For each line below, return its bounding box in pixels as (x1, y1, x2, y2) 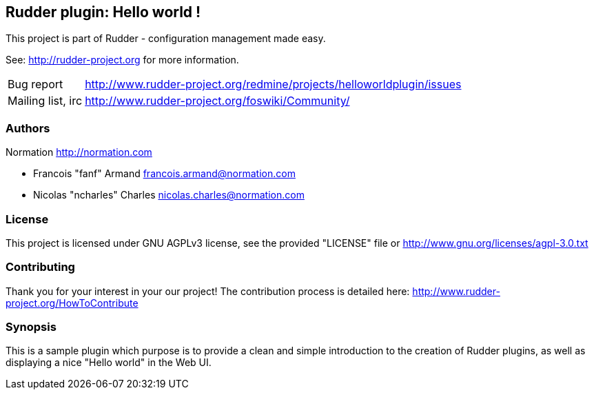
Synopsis (6, 320, 57, 334)
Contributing (6, 260, 75, 274)
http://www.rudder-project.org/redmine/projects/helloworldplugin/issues (85, 77, 462, 92)
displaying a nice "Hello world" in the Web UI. (6, 356, 212, 369)
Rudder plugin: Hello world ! (6, 3, 201, 21)
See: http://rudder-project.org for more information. (6, 54, 239, 66)
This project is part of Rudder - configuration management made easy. (6, 32, 326, 45)
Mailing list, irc (8, 94, 83, 108)
